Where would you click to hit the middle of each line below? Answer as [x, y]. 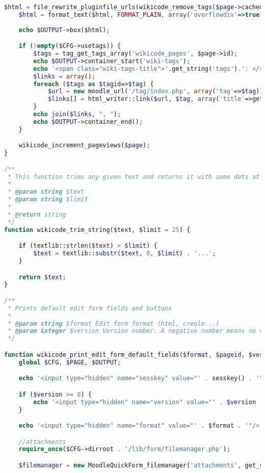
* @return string [37, 214]
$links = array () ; [64, 76]
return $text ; [42, 277]
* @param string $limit [48, 200]
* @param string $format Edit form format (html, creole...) [114, 323]
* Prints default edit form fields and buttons [90, 308]
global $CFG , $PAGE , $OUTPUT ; [70, 362]
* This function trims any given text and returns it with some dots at [134, 177]
